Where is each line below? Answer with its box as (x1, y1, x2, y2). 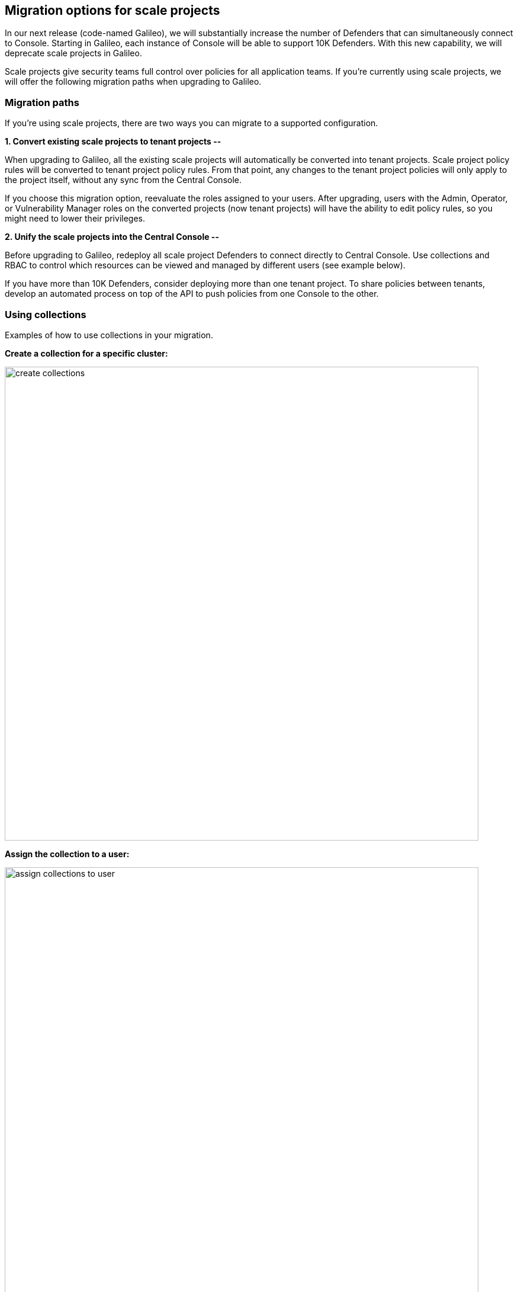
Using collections (5, 308, 86, 320)
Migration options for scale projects (5, 3, 220, 18)
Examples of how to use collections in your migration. (5, 329, 213, 340)
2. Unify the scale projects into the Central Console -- (5, 232, 219, 242)
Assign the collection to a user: (5, 848, 130, 859)
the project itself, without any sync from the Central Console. (5, 175, 242, 185)
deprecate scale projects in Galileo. (5, 48, 142, 59)
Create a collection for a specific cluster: (5, 348, 168, 358)
